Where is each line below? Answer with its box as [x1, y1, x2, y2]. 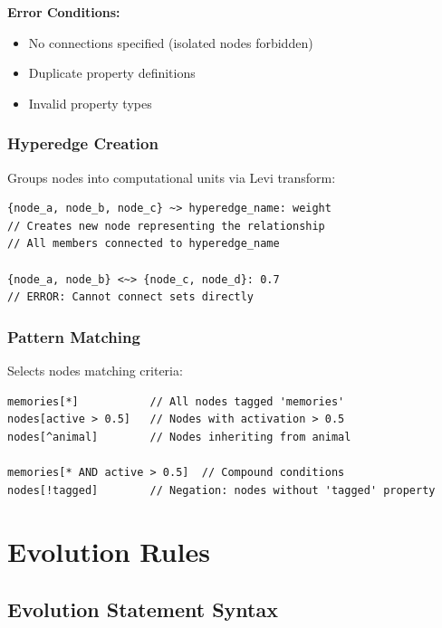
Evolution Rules [7, 533, 210, 570]
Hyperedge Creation [7, 132, 159, 155]
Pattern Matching [7, 325, 140, 347]
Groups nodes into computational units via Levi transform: [7, 167, 336, 186]
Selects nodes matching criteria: [7, 360, 183, 379]
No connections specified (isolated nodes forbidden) [28, 33, 313, 52]
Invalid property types [28, 93, 152, 112]
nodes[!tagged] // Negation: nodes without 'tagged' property [7, 483, 436, 497]
